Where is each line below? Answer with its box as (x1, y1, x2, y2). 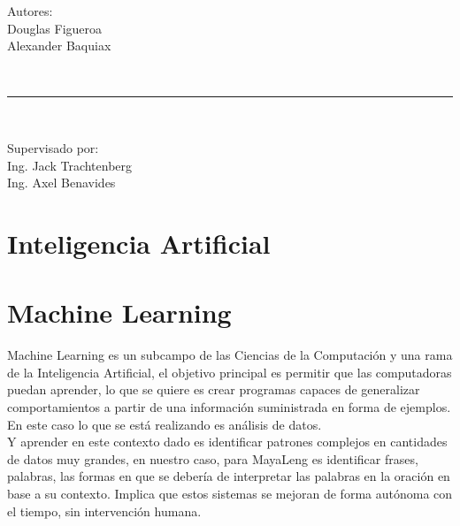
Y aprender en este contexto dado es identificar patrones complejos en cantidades (7, 432, 448, 451)
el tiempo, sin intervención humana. (7, 501, 202, 520)
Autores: (7, 2, 53, 19)
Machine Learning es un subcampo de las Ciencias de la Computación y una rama (7, 346, 453, 364)
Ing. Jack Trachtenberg (7, 156, 133, 174)
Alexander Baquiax (7, 36, 111, 55)
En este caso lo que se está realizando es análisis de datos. (7, 415, 322, 433)
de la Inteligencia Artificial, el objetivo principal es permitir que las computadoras (7, 362, 452, 381)
